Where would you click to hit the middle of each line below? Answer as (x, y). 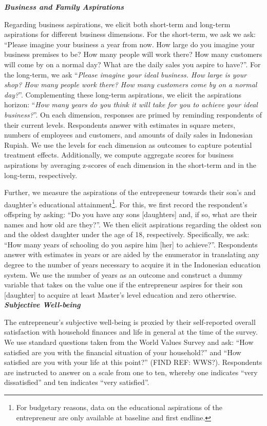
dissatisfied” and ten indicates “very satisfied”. (77, 382)
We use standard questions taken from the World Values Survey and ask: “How (129, 342)
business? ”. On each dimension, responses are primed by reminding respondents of (133, 114)
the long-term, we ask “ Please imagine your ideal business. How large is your (126, 74)
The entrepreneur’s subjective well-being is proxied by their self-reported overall (130, 322)
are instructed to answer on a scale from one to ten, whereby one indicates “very (131, 372)
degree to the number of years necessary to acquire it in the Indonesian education (132, 264)
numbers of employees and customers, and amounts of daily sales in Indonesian (129, 135)
